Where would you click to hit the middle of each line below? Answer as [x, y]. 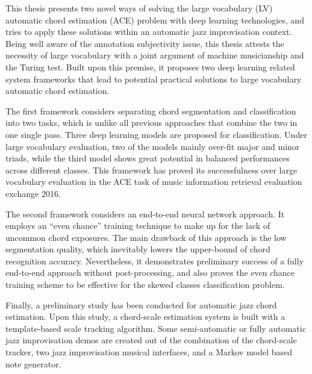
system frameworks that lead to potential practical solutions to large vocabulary [154, 79]
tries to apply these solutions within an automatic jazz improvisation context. [149, 32]
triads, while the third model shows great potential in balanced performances [148, 158]
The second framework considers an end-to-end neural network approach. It [145, 213]
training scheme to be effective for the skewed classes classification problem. [145, 285]
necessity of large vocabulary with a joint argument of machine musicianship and [155, 55]
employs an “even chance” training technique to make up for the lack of [138, 226]
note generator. [33, 363]
